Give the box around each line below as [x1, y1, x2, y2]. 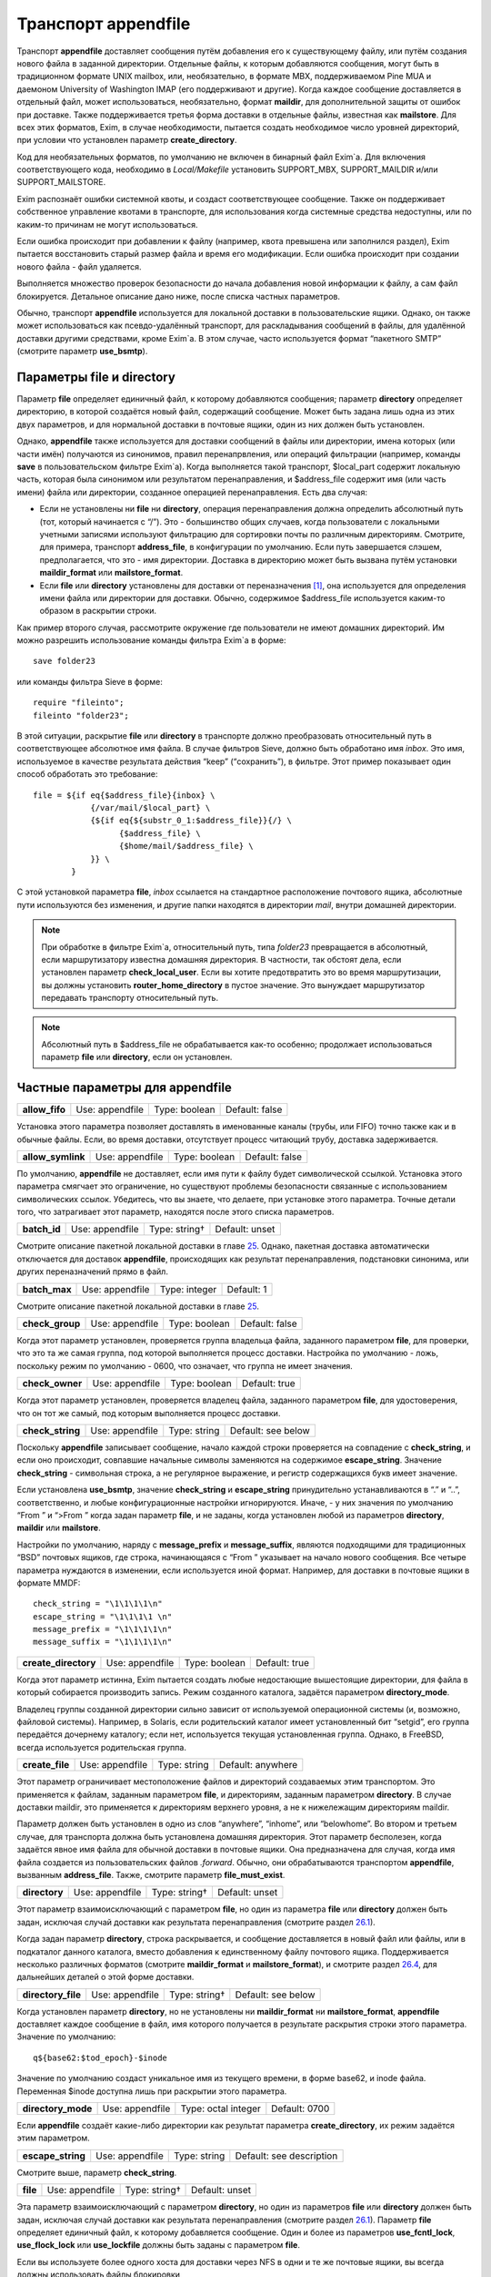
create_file [22, 1759, 70, 1772]
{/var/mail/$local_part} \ [90, 802, 211, 812]
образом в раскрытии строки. [39, 606, 157, 617]
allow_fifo [22, 1103, 66, 1116]
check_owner [22, 1377, 83, 1390]
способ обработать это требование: [16, 769, 158, 780]
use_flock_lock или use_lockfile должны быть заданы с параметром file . [16, 2240, 300, 2251]
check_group [22, 1317, 81, 1330]
